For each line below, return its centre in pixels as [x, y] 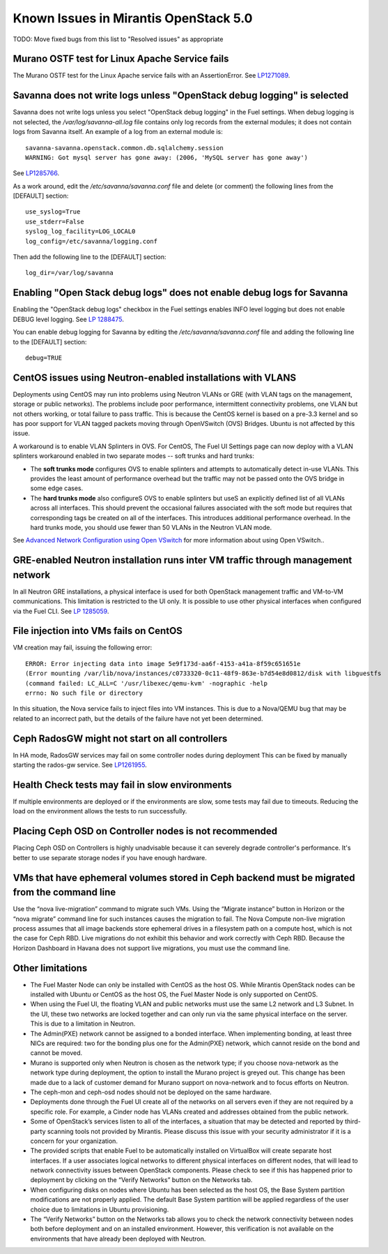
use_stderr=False [55, 221]
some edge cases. [57, 488]
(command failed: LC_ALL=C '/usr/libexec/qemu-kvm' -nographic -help [147, 683]
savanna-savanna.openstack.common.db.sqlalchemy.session [125, 148]
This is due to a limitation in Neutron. [83, 1024]
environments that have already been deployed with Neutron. [118, 1239]
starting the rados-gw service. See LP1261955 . [80, 765]
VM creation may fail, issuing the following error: [83, 648]
